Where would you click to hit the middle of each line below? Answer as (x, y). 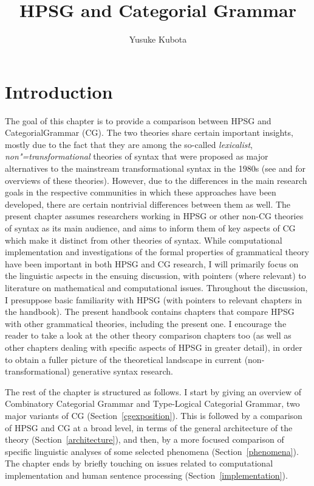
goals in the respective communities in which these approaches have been (141, 192)
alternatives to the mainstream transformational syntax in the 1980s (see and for (155, 168)
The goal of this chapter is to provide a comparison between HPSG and (138, 120)
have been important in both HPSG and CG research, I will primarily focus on (152, 263)
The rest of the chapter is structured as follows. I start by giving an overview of (153, 391)
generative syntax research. (123, 371)
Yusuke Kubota (158, 39)
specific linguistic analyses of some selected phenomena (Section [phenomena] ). (152, 451)
